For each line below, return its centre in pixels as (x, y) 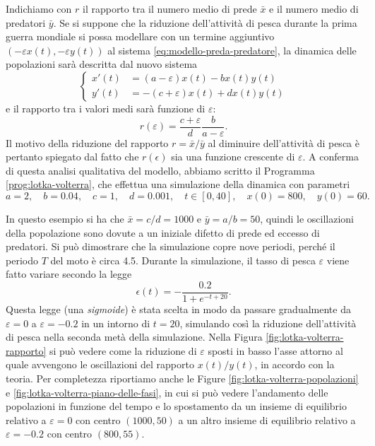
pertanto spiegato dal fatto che (72, 157)
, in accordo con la (294, 364)
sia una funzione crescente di (233, 157)
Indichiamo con (39, 8)
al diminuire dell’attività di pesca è (284, 142)
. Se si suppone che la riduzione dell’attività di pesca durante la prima (205, 22)
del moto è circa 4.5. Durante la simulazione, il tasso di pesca (183, 260)
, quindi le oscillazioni (307, 218)
